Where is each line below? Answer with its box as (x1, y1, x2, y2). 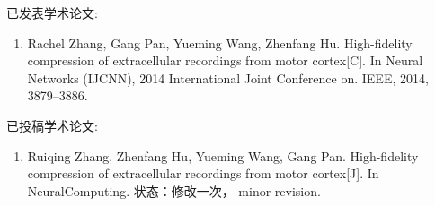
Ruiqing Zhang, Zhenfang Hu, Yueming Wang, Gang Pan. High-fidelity (27, 146, 419, 165)
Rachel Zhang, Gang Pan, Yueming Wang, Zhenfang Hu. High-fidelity (27, 33, 413, 52)
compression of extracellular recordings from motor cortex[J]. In (27, 164, 379, 183)
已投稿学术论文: (6, 116, 98, 134)
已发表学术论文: (6, 4, 98, 21)
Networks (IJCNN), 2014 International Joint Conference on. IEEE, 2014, (27, 68, 429, 87)
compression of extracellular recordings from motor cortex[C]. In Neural (27, 51, 423, 70)
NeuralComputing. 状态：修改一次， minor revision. (27, 181, 321, 200)
